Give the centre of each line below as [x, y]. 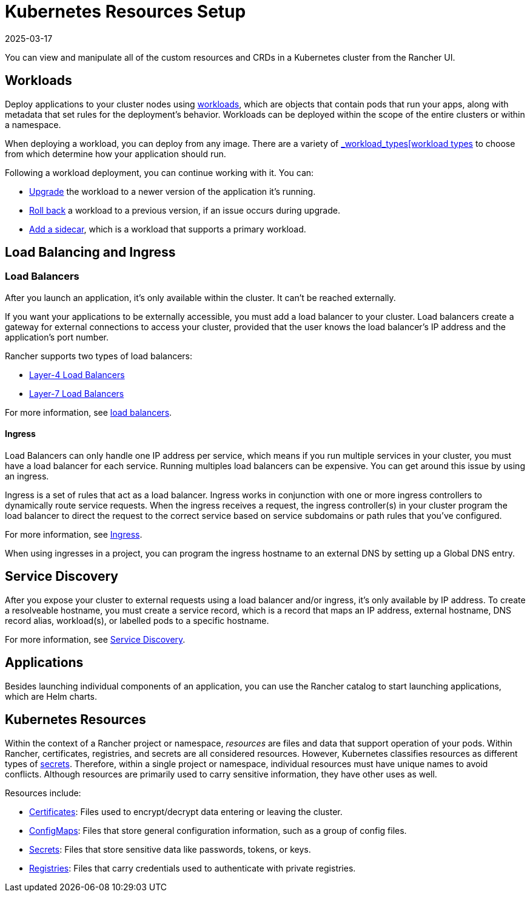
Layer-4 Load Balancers [77, 374]
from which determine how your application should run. [116, 154]
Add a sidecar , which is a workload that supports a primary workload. [168, 229]
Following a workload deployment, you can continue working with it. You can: [159, 172]
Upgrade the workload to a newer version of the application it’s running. [173, 191]
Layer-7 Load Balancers [77, 393]
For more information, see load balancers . [89, 412]
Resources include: [43, 793]
